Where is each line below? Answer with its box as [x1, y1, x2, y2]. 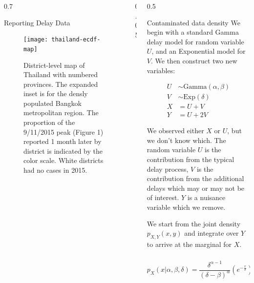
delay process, [147, 163, 189, 174]
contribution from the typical [147, 154, 234, 164]
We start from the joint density [147, 218, 241, 228]
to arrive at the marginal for [147, 239, 232, 249]
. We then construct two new [151, 55, 237, 65]
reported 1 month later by [23, 136, 102, 146]
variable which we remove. [147, 202, 226, 212]
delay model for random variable [147, 36, 244, 46]
